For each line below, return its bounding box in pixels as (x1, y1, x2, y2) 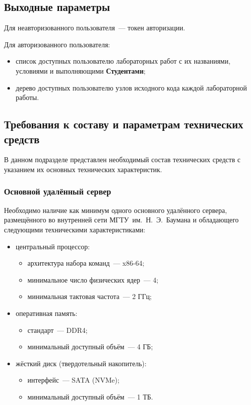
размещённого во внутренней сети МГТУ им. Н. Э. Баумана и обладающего (4, 214, 239, 225)
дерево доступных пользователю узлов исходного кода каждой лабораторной (15, 82, 247, 93)
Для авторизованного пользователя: (4, 39, 110, 49)
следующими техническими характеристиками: (4, 224, 145, 234)
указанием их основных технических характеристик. (4, 164, 162, 174)
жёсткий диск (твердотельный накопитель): (15, 358, 147, 368)
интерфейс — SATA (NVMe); (27, 375, 120, 385)
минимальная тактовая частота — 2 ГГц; (27, 291, 152, 302)
